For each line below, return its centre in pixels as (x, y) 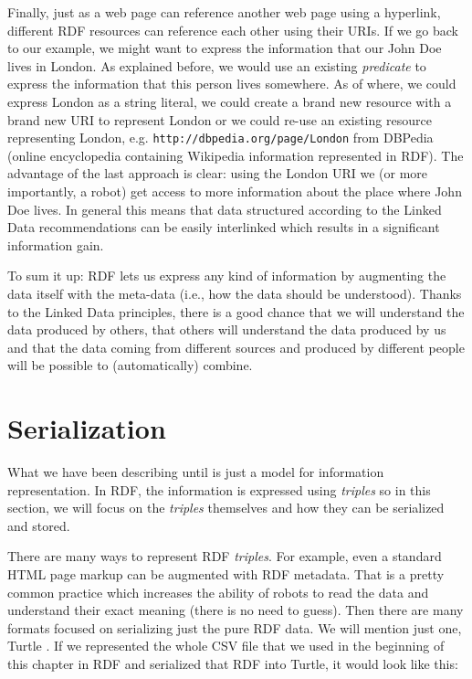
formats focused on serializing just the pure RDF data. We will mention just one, (235, 627)
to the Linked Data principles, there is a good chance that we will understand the (236, 311)
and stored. (39, 525)
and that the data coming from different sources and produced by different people (236, 347)
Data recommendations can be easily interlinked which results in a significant (224, 227)
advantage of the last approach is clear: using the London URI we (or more (218, 173)
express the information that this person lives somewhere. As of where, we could (232, 84)
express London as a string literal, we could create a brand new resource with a (230, 101)
